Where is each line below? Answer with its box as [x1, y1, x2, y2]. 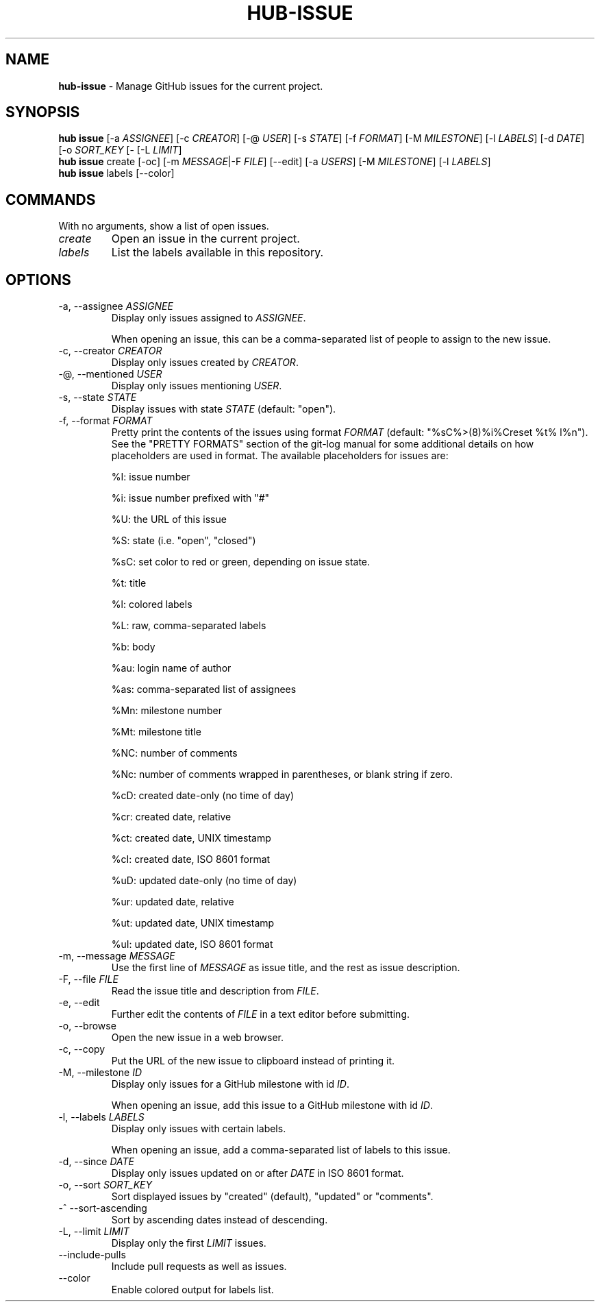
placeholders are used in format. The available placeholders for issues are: [111, 450, 449, 462]
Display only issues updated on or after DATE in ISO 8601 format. [111, 1167, 404, 1180]
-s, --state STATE [58, 391, 137, 404]
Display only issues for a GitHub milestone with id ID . [111, 1078, 350, 1090]
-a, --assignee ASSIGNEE [58, 300, 173, 313]
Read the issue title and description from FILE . [111, 985, 319, 997]
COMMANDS [5, 191, 96, 208]
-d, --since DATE [58, 1156, 134, 1168]
